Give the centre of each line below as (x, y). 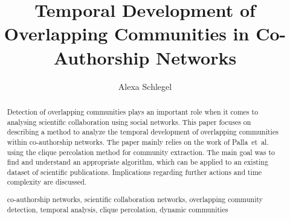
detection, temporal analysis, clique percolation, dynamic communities (118, 209)
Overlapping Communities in (127, 33)
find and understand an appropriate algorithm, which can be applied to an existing (137, 162)
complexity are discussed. (47, 182)
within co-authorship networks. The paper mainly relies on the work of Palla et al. (138, 141)
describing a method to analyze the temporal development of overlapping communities (143, 132)
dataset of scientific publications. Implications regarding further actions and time (134, 172)
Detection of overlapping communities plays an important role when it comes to (133, 111)
